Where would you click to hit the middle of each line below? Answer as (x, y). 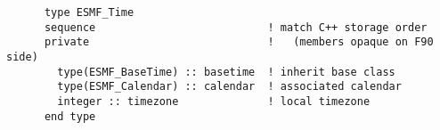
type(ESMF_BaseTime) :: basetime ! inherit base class (226, 72)
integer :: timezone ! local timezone (214, 101)
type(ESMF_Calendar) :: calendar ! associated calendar (229, 87)
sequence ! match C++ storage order (236, 27)
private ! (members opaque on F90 (239, 42)
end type (70, 116)
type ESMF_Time (89, 12)
